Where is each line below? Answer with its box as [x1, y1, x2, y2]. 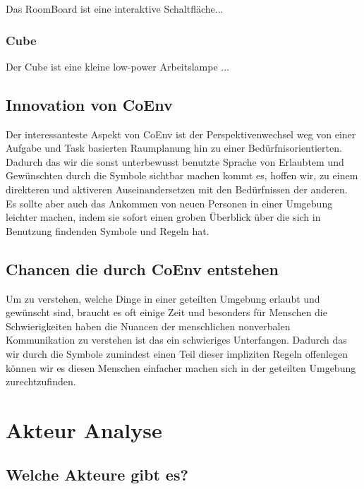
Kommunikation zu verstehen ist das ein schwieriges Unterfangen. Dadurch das [6, 332, 347, 347]
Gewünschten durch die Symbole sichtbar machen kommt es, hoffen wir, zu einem [6, 168, 358, 183]
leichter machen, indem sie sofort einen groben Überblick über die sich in [6, 210, 321, 224]
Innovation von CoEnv [6, 93, 173, 115]
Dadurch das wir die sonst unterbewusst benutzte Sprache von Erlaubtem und [6, 154, 344, 169]
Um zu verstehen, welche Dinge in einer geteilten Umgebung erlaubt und [6, 291, 320, 306]
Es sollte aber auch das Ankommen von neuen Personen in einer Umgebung [6, 195, 333, 210]
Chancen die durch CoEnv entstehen [6, 258, 279, 279]
